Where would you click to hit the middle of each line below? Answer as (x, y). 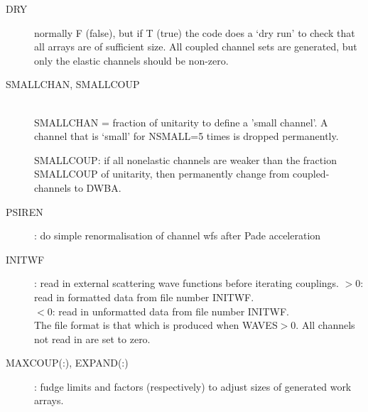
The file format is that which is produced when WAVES (156, 325)
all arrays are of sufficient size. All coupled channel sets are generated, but (196, 47)
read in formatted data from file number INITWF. (144, 297)
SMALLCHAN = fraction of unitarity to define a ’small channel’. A (181, 122)
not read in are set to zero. (92, 338)
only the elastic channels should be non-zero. (131, 60)
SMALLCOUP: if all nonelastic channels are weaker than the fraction (185, 159)
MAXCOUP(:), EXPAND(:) (67, 363)
